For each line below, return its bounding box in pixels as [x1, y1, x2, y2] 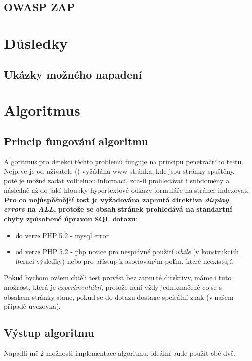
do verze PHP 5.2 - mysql [15, 230, 92, 240]
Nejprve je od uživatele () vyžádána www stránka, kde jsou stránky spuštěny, [4, 166, 235, 176]
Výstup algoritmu [4, 325, 94, 340]
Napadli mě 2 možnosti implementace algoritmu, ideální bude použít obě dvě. [4, 348, 235, 358]
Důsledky [4, 33, 68, 53]
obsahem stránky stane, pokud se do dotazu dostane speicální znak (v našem [4, 291, 233, 301]
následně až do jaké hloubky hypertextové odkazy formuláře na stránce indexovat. [4, 185, 249, 195]
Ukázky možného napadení [4, 66, 142, 81]
